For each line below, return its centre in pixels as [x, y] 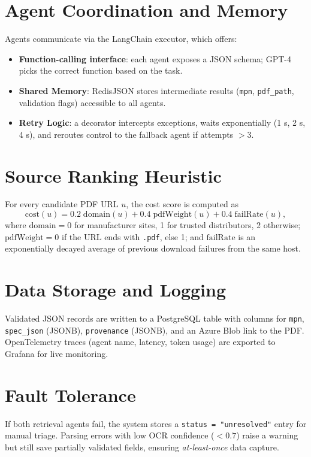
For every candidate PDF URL [62, 204]
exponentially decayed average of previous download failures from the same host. [153, 248]
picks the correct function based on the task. [101, 70]
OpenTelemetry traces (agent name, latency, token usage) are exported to [140, 342]
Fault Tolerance [70, 394]
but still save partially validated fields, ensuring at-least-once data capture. [142, 447]
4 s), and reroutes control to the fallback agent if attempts [126, 134]
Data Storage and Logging [116, 290]
